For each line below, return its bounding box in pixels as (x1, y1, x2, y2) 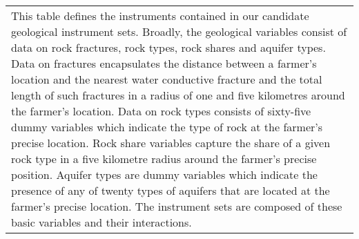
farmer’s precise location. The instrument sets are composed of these (11, 198, 342, 214)
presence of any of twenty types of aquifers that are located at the (11, 182, 330, 198)
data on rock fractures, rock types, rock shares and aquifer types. (11, 39, 326, 55)
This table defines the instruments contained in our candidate (11, 8, 309, 23)
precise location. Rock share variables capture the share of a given (11, 135, 331, 151)
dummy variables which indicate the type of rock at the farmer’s (11, 119, 323, 135)
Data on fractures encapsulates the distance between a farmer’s (11, 55, 317, 71)
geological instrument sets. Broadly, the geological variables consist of (11, 23, 347, 39)
